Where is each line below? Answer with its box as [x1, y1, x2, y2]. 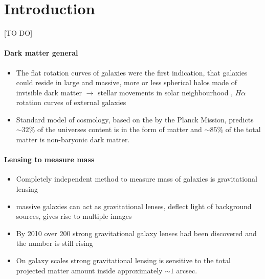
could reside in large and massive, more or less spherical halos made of [16, 77, 237, 88]
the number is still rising [16, 238, 93, 248]
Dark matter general [4, 47, 78, 58]
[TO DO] [4, 28, 33, 38]
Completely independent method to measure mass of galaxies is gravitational [16, 173, 257, 184]
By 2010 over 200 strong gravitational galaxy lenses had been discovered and [16, 227, 257, 238]
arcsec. [176, 265, 197, 275]
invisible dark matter [16, 87, 82, 97]
